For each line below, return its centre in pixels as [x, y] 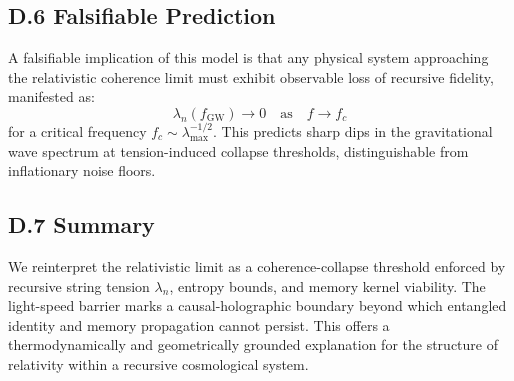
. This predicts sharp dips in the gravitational [353, 130]
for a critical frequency [77, 130]
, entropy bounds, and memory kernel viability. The [327, 285]
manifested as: [51, 96]
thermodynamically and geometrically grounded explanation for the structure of [253, 344]
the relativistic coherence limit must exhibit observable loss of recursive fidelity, [251, 76]
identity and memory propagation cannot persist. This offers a [199, 324]
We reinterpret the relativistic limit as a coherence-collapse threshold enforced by [257, 265]
